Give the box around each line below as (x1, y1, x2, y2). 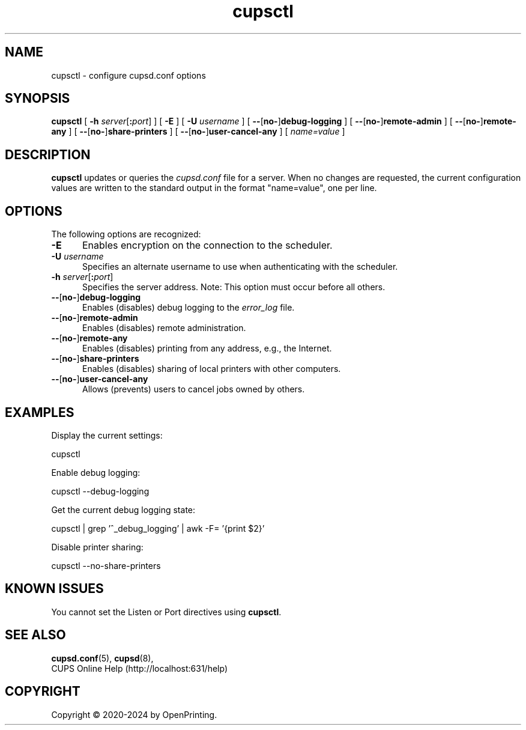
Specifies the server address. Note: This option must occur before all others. (82, 282, 385, 293)
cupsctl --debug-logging (51, 485, 150, 496)
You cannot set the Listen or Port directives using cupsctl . (51, 606, 282, 617)
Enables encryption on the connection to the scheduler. (82, 239, 333, 252)
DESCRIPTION (5, 147, 91, 162)
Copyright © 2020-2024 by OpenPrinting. (51, 709, 217, 720)
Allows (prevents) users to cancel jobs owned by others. (82, 384, 305, 395)
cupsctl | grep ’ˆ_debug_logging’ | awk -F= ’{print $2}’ (51, 523, 265, 534)
